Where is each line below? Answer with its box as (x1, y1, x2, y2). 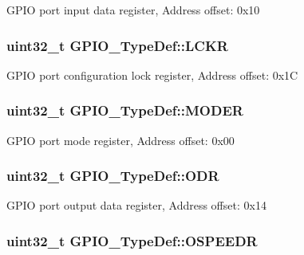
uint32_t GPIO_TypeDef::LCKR (6, 35, 228, 55)
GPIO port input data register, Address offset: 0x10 (6, 2, 260, 18)
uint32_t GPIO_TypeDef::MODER (6, 100, 243, 120)
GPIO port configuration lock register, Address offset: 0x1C (6, 66, 298, 83)
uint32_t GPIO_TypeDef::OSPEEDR (6, 230, 258, 250)
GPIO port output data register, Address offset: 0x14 (6, 197, 266, 214)
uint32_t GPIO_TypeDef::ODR (6, 166, 219, 186)
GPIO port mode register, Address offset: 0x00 (6, 131, 235, 148)
